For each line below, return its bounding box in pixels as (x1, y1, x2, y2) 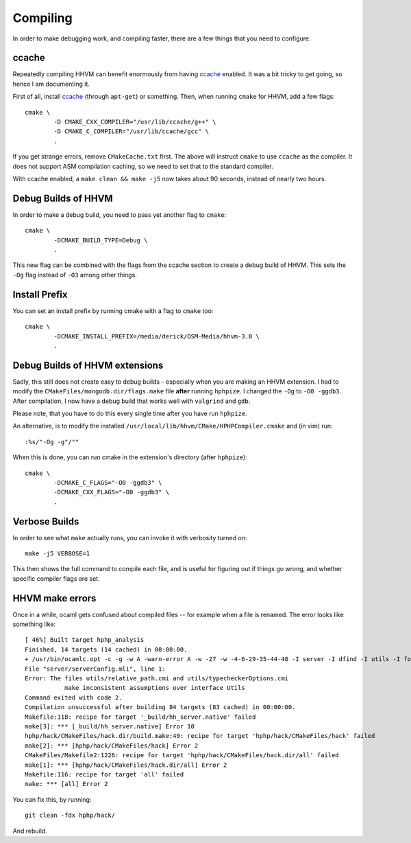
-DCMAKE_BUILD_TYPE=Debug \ (53, 236, 148, 244)
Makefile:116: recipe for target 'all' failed (25, 770, 184, 778)
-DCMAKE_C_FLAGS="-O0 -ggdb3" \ (53, 478, 162, 487)
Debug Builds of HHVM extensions (12, 359, 164, 371)
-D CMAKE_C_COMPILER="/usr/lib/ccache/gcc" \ (53, 128, 209, 135)
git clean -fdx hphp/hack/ (25, 811, 116, 820)
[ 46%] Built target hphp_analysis (25, 636, 145, 644)
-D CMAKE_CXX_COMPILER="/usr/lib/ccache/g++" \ (53, 118, 216, 126)
